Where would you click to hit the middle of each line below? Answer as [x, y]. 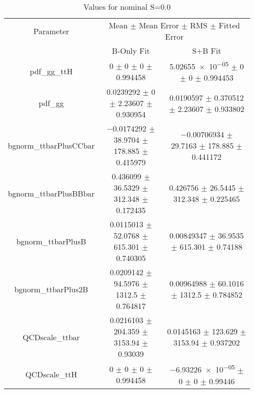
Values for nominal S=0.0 [127, 7]
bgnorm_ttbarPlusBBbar [51, 193]
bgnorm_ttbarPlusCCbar [51, 145]
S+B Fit [207, 51]
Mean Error [159, 25]
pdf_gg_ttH [51, 71]
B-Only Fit [131, 51]
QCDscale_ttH [51, 374]
